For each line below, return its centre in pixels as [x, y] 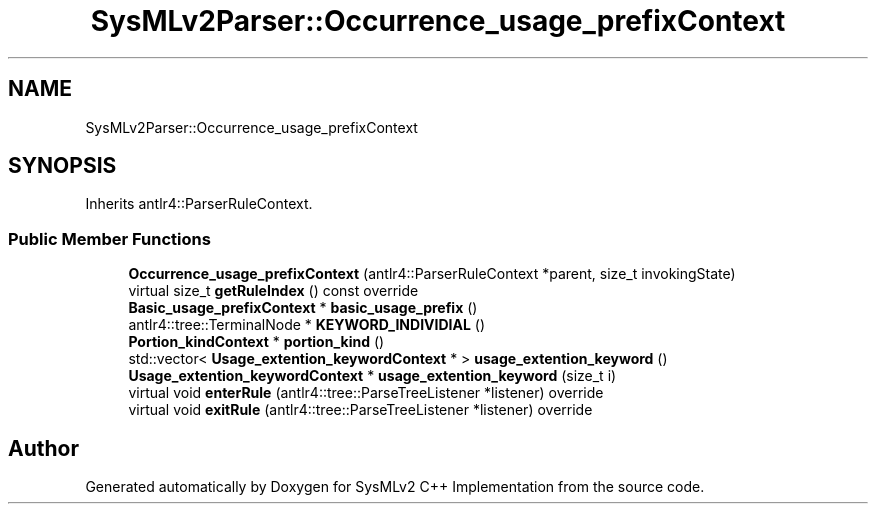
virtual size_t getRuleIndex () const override [273, 291]
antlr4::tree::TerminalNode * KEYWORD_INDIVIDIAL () [307, 325]
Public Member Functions [109, 238]
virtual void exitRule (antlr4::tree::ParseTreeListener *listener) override [360, 410]
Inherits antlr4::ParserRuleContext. [199, 204]
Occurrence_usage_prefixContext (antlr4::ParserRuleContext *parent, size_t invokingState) [432, 274]
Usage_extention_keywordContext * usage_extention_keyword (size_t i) [372, 376]
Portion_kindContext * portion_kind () [256, 342]
